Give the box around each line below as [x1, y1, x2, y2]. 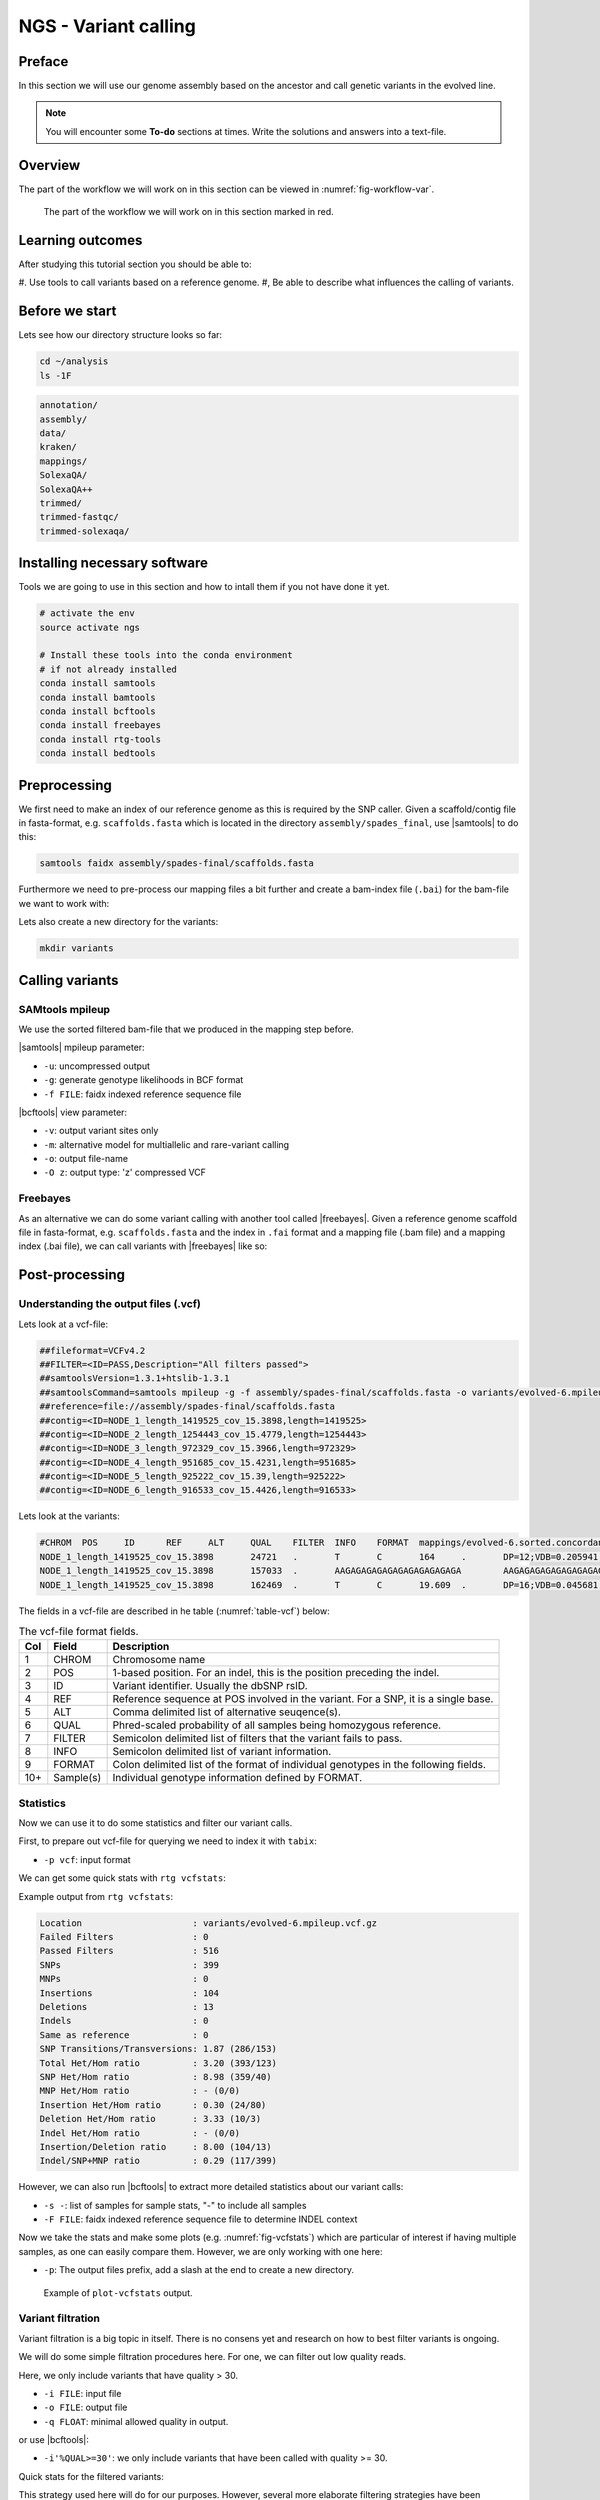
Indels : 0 [39, 2015, 209, 2027]
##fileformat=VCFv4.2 [39, 1345, 146, 1356]
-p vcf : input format [43, 1853, 131, 1865]
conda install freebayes [39, 720, 162, 731]
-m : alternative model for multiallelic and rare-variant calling [43, 1138, 290, 1150]
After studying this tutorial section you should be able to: [18, 258, 252, 270]
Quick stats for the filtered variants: [18, 2470, 164, 2482]
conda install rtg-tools [39, 733, 162, 745]
